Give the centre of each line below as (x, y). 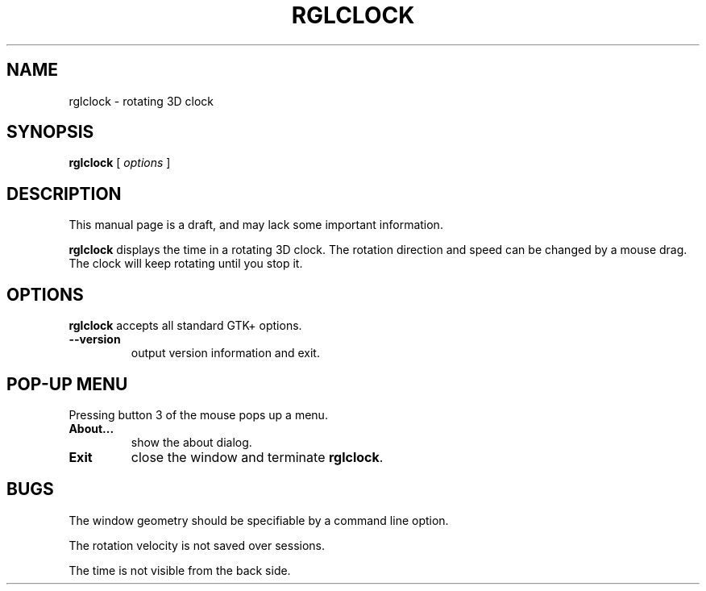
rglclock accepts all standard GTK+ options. (185, 326)
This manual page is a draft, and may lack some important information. (256, 225)
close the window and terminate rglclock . (257, 457)
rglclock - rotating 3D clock (141, 101)
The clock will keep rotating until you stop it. (186, 264)
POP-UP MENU (67, 384)
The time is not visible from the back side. (180, 570)
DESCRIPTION (64, 194)
